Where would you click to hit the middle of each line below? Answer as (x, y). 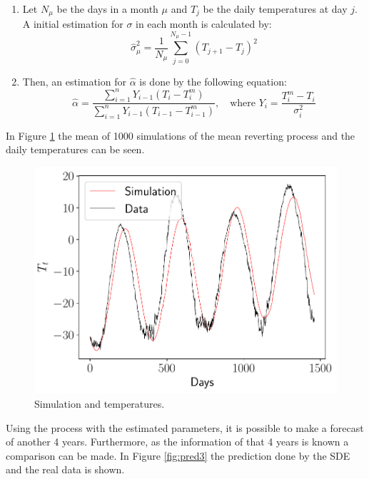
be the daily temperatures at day (275, 9)
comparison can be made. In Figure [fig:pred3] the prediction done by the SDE (178, 455)
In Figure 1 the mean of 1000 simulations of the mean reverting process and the (181, 135)
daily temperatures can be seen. (75, 149)
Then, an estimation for (74, 81)
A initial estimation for (73, 24)
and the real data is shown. (65, 469)
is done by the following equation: (213, 81)
